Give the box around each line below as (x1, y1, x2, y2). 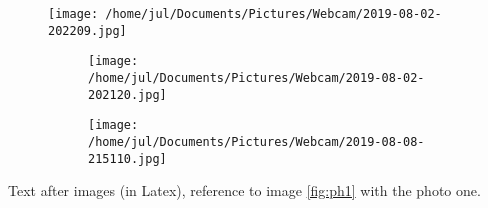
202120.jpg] (88, 87, 167, 102)
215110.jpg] (88, 151, 167, 166)
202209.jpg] (48, 23, 127, 38)
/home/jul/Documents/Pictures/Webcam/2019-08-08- (88, 134, 425, 149)
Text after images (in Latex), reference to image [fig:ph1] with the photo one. (8, 180, 481, 201)
